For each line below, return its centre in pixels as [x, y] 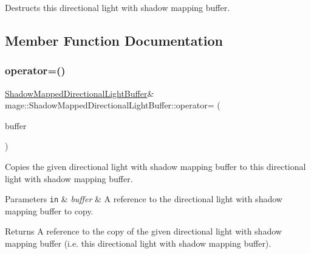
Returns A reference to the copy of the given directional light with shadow [143, 231]
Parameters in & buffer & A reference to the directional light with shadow [144, 199]
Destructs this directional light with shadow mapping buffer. [118, 7]
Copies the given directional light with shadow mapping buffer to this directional [155, 166]
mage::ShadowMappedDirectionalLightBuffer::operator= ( [113, 105]
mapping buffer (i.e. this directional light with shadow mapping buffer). [138, 243]
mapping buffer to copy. [49, 210]
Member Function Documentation [114, 40]
